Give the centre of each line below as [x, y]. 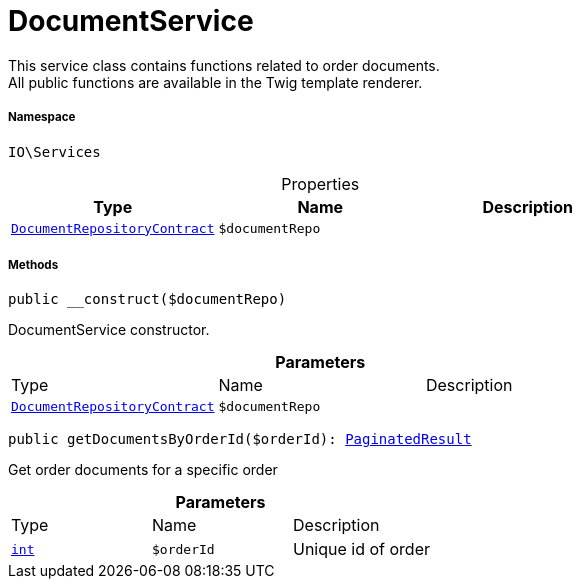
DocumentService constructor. [109, 330]
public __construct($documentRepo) [147, 299]
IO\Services [54, 151]
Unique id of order [362, 549]
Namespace [42, 117]
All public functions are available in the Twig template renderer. [215, 82]
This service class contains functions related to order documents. [224, 65]
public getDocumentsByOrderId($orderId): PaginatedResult [240, 439]
